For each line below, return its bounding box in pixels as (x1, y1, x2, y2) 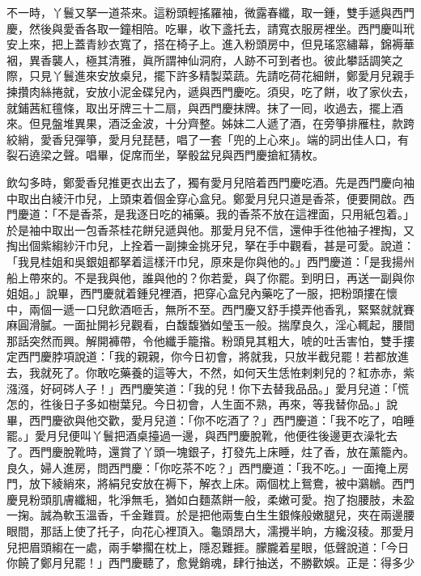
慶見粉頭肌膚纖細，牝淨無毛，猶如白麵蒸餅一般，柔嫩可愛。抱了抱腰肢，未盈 (6, 490, 415, 507)
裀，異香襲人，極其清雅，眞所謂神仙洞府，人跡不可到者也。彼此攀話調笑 (6, 51, 392, 68)
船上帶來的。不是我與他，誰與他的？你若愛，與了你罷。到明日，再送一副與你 (6, 269, 415, 286)
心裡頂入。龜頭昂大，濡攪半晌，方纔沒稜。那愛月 (153, 523, 415, 539)
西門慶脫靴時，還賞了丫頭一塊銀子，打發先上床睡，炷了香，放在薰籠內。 (28, 443, 415, 460)
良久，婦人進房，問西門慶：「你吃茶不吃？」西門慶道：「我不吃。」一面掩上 (6, 459, 398, 476)
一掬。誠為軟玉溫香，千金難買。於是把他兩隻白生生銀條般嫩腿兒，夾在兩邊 (6, 506, 403, 523)
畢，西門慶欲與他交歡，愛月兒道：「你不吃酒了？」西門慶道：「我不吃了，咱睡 (6, 411, 415, 428)
